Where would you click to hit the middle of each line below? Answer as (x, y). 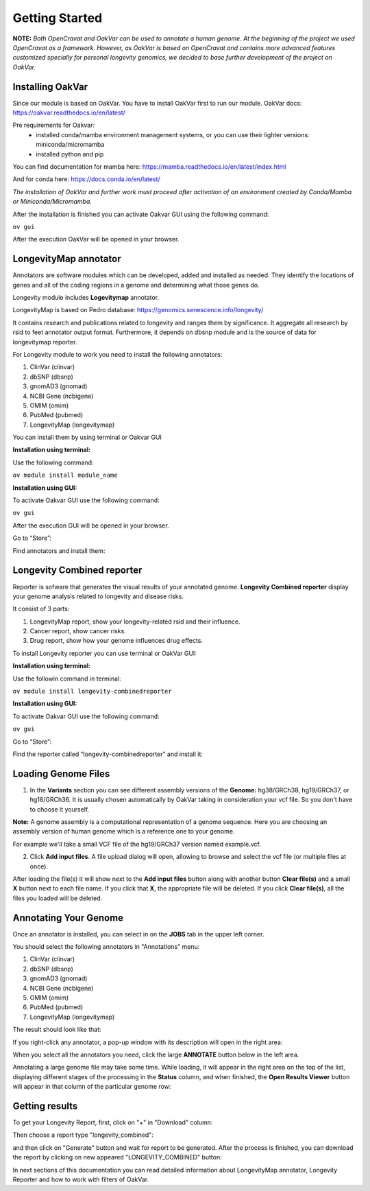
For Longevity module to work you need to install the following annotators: (118, 354)
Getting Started (58, 18)
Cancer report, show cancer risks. (78, 631)
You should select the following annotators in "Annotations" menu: (106, 947)
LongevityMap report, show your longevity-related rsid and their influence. (135, 622)
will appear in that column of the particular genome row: (92, 1087)
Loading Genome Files (61, 774)
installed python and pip (70, 154)
